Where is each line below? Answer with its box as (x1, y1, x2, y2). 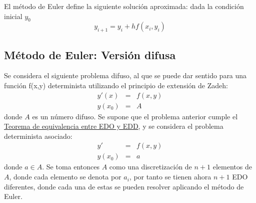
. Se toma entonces (42, 161, 100, 172)
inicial (4, 11, 22, 21)
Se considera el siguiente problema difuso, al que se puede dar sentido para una (4, 70, 247, 81)
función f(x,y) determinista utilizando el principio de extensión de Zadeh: (4, 80, 228, 90)
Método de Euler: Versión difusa (4, 47, 176, 62)
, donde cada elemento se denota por (9, 171, 121, 182)
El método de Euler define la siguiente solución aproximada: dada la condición (4, 1, 244, 11)
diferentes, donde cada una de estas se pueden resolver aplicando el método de (4, 181, 244, 191)
